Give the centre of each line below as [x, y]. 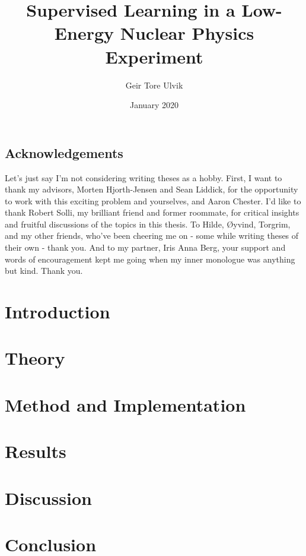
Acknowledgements [64, 152]
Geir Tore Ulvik [154, 85]
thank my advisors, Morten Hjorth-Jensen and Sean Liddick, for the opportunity [152, 189]
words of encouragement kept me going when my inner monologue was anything [150, 259]
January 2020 [154, 105]
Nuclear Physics [187, 33]
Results [36, 451]
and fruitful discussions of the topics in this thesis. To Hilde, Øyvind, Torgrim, [148, 224]
